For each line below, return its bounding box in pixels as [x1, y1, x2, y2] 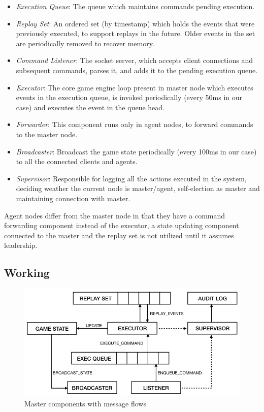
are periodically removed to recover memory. [16, 38, 154, 48]
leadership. [4, 240, 38, 250]
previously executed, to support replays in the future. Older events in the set [16, 28, 255, 39]
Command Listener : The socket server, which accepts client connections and [16, 55, 253, 66]
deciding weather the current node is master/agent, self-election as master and [16, 183, 260, 194]
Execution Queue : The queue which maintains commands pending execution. [16, 1, 255, 11]
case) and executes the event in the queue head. [16, 102, 164, 112]
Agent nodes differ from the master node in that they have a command [4, 210, 225, 220]
